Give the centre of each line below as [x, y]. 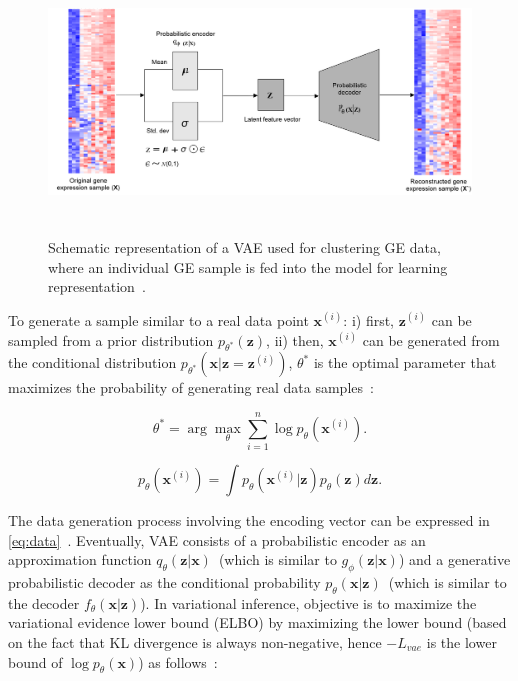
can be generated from [431, 339]
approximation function [80, 559]
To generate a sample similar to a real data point [158, 319]
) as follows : [178, 661]
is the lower [461, 642]
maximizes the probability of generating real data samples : [191, 387]
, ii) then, [295, 339]
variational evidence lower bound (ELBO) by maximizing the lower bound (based [257, 622]
